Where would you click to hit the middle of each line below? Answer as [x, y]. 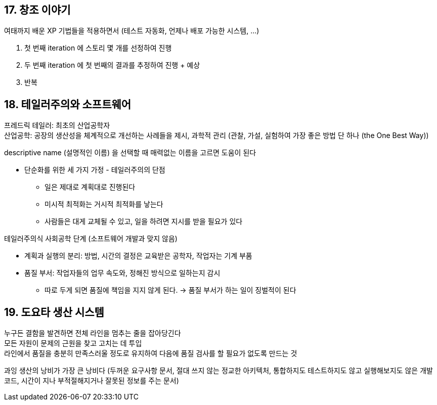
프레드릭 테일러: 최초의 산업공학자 [57, 125]
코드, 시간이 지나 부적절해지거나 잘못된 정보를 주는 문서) [92, 381]
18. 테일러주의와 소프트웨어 [68, 104]
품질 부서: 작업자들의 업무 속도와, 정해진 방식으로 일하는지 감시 [122, 273]
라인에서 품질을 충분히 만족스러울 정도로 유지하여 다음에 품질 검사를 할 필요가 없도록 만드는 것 [151, 353]
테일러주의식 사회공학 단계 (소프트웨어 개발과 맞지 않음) [91, 239]
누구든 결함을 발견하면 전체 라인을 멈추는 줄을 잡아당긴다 [93, 333]
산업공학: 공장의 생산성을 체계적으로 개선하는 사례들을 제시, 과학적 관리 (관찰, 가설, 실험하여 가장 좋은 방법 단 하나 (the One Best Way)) [216, 136]
